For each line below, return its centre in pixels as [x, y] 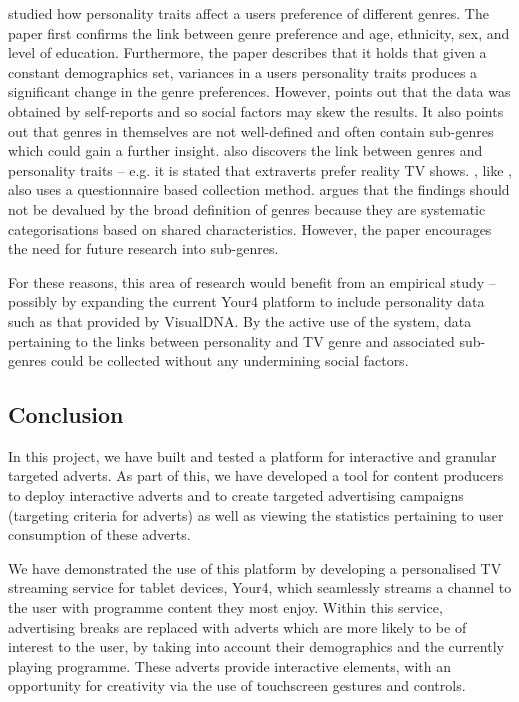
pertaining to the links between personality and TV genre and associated [231, 340]
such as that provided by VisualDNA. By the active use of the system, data [240, 320]
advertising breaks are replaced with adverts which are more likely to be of [237, 626]
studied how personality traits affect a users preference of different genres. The [248, 13]
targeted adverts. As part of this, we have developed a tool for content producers [256, 475]
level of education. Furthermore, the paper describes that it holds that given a [247, 52]
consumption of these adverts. [99, 534]
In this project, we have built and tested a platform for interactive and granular [252, 455]
